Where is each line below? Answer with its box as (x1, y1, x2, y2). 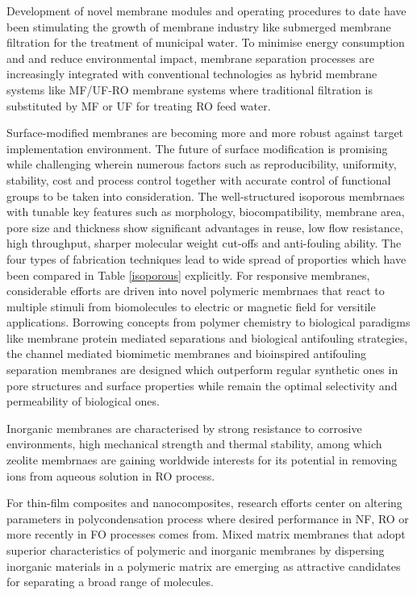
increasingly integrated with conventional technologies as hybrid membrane (6, 65, 377, 82)
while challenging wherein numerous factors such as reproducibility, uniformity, (6, 156, 397, 173)
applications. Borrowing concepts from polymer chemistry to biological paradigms (6, 314, 411, 331)
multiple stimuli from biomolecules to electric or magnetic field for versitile (6, 297, 376, 314)
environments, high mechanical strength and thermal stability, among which (6, 435, 382, 452)
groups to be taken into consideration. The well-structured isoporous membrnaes (6, 187, 405, 204)
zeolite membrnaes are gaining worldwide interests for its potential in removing (6, 451, 398, 468)
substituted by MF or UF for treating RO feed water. (6, 97, 271, 114)
